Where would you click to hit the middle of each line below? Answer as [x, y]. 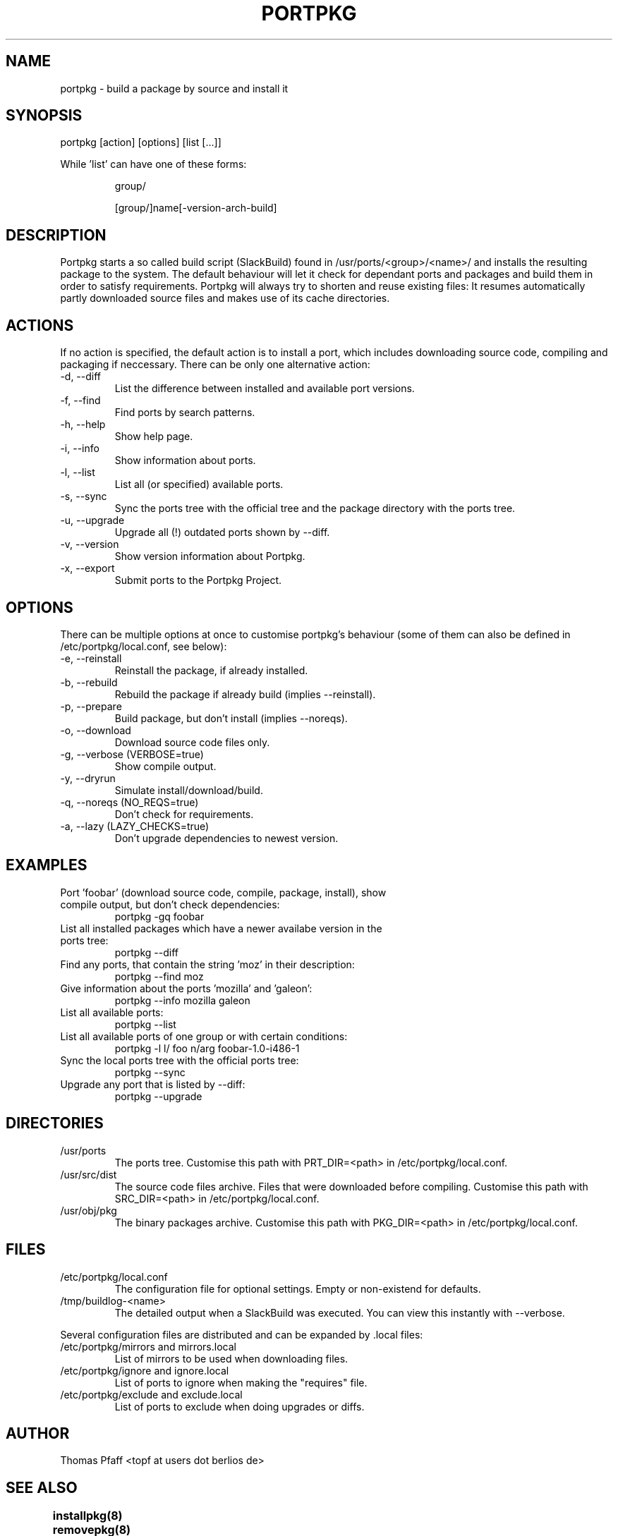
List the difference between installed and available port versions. [265, 389]
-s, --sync [84, 496]
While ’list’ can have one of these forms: [153, 164]
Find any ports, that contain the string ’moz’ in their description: [207, 964]
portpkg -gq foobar [159, 916]
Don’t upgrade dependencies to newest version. [226, 838]
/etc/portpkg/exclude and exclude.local [151, 1394]
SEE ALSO [42, 1487]
